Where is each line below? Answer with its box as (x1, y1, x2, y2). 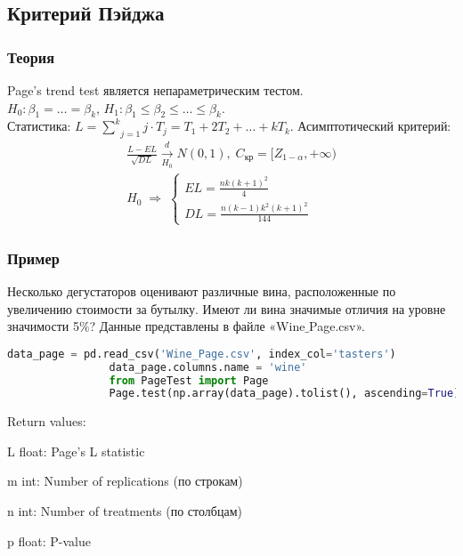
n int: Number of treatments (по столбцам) (7, 502, 242, 520)
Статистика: (7, 117, 71, 135)
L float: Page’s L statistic (7, 441, 145, 460)
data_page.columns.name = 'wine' (109, 360, 307, 374)
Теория (7, 45, 55, 68)
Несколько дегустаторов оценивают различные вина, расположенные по (7, 281, 396, 300)
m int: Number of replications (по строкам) (7, 471, 243, 490)
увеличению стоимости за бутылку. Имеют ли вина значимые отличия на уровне (7, 299, 446, 318)
